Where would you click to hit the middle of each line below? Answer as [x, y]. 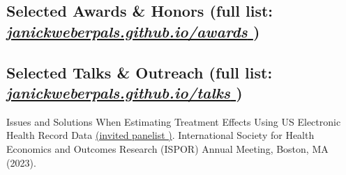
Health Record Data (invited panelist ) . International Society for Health [160, 135]
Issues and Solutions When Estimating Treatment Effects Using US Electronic [174, 121]
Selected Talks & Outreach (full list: [140, 72]
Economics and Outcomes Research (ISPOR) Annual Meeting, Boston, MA [167, 148]
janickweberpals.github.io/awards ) [133, 31]
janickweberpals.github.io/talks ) [125, 92]
